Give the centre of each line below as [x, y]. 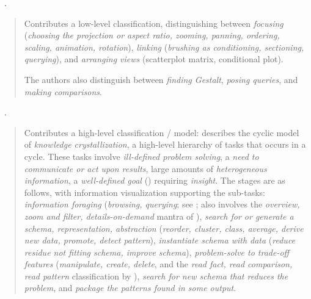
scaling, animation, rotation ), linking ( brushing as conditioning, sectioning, [164, 47]
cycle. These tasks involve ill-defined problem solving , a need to [141, 156]
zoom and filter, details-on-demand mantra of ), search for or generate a [159, 216]
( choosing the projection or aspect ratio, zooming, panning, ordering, [152, 35]
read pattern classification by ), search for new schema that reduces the [156, 276]
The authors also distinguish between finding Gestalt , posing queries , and [161, 79]
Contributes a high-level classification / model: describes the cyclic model [162, 132]
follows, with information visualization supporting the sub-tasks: [145, 192]
